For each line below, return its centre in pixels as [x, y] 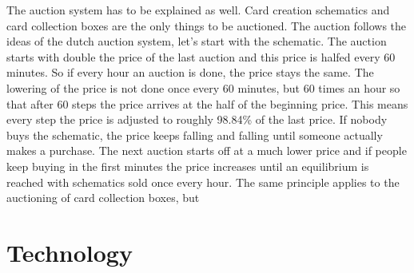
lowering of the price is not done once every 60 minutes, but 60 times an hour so [203, 87]
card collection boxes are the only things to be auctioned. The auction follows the [207, 25]
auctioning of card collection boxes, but [103, 198]
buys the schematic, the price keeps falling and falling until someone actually [195, 135]
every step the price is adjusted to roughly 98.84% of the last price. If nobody [197, 119]
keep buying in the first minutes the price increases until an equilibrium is [188, 166]
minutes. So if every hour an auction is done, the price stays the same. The [190, 72]
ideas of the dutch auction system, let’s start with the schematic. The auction [197, 41]
